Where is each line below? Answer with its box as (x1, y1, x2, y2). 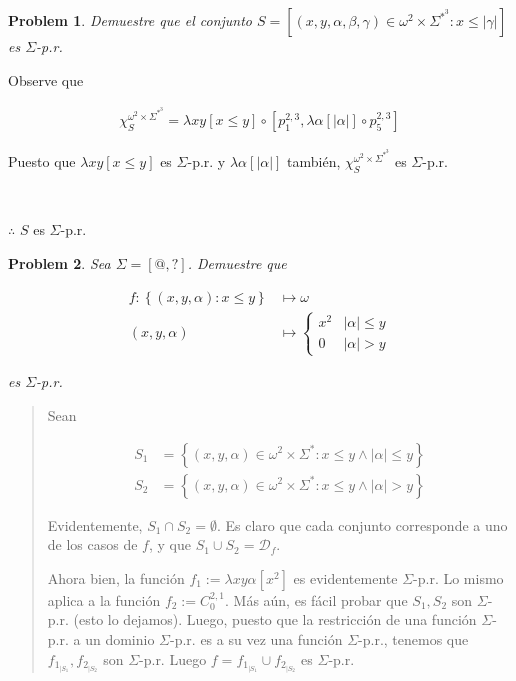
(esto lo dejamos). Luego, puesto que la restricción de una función (73, 609, 477, 630)
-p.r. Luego (139, 648, 207, 669)
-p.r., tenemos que (358, 628, 469, 649)
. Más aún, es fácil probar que (224, 589, 408, 610)
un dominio (85, 628, 155, 649)
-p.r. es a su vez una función (170, 628, 343, 649)
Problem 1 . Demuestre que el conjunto (8, 10, 252, 30)
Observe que (8, 69, 84, 90)
